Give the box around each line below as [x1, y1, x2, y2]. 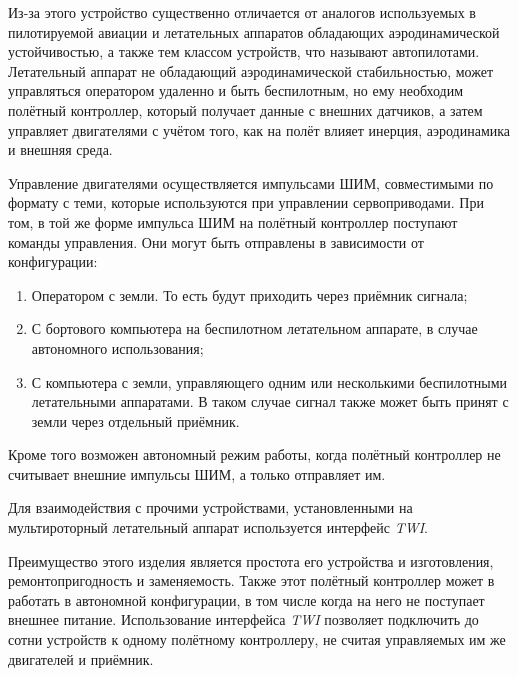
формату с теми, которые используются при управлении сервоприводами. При [8, 192, 484, 213]
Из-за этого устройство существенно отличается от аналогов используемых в [8, 2, 476, 22]
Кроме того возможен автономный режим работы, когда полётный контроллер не [8, 444, 501, 465]
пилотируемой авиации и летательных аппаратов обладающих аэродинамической [8, 21, 500, 42]
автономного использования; [31, 337, 204, 358]
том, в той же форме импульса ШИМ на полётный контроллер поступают [8, 211, 458, 232]
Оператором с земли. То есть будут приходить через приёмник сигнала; [31, 284, 468, 305]
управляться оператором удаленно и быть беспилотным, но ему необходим [8, 80, 464, 101]
